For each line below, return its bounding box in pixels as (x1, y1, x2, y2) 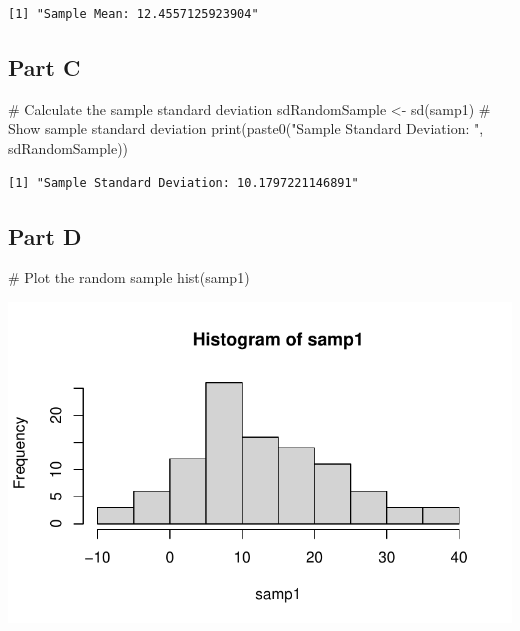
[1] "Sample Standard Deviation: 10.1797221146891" (8, 175, 359, 190)
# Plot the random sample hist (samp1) (8, 267, 250, 288)
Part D (8, 220, 82, 251)
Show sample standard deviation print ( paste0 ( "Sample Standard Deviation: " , (8, 118, 484, 139)
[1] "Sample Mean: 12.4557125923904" (8, 7, 259, 21)
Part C (8, 51, 81, 82)
